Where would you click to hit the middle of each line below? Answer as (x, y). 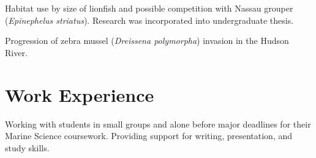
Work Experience (80, 94)
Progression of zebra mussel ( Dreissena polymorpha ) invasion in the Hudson (147, 41)
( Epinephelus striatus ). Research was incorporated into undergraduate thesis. (149, 20)
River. (16, 52)
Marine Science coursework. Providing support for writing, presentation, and (149, 136)
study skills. (27, 147)
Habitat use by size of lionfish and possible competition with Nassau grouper (149, 8)
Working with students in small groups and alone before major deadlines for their (158, 124)
